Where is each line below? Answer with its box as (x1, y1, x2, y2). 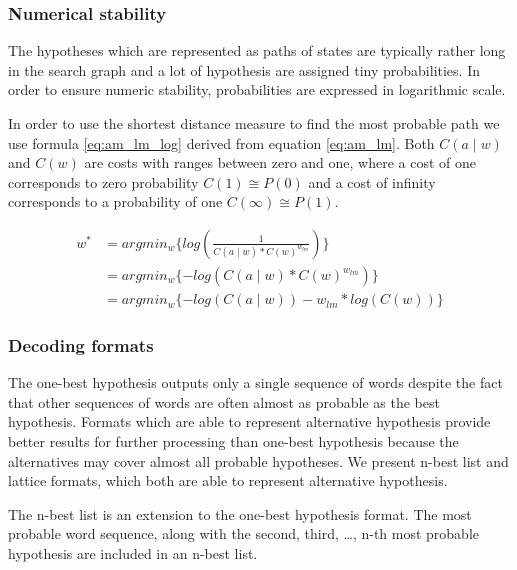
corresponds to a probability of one (8, 191, 223, 212)
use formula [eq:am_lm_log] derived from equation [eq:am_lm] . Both (8, 132, 435, 153)
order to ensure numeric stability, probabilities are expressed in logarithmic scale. (8, 79, 506, 100)
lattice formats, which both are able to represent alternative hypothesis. (8, 470, 448, 491)
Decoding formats (8, 332, 154, 357)
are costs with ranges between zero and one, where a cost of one (84, 152, 477, 173)
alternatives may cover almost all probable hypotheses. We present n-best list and (8, 450, 509, 471)
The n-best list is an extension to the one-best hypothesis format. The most (8, 503, 472, 524)
